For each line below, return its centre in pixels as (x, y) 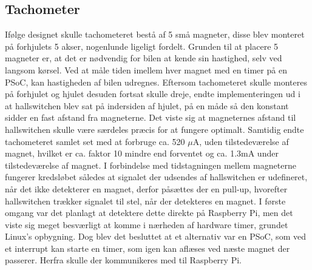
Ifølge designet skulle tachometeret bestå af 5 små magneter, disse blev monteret (155, 34)
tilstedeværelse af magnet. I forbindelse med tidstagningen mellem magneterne (151, 165)
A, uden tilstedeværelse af (241, 141)
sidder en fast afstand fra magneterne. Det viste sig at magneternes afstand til (151, 117)
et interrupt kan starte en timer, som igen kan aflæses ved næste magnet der (148, 248)
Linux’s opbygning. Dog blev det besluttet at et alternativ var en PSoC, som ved (155, 236)
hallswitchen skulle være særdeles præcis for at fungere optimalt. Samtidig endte (154, 129)
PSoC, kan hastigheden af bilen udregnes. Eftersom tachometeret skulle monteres (156, 82)
